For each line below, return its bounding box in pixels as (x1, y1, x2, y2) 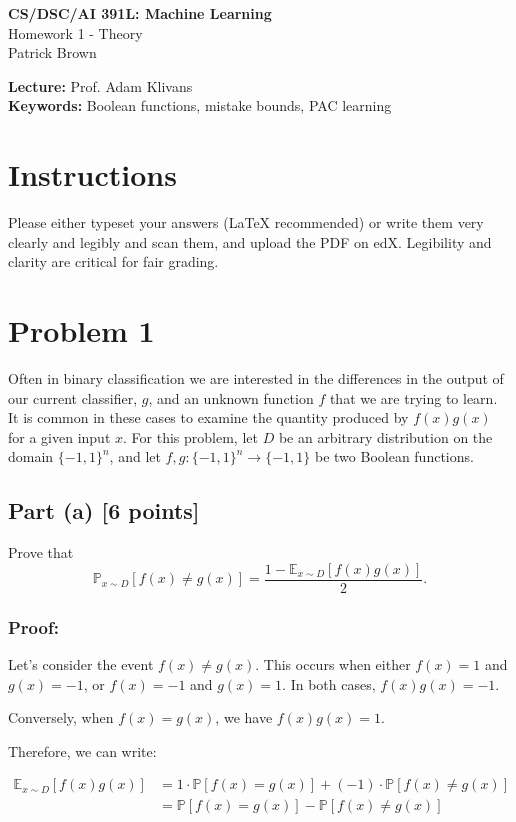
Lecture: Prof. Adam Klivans (8, 75, 193, 96)
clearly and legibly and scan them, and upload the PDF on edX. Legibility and (8, 231, 492, 252)
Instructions (8, 154, 177, 195)
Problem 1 (8, 310, 155, 351)
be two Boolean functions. (314, 446, 474, 467)
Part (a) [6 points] (8, 495, 200, 526)
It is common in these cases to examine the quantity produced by (8, 407, 409, 428)
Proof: (8, 614, 59, 639)
